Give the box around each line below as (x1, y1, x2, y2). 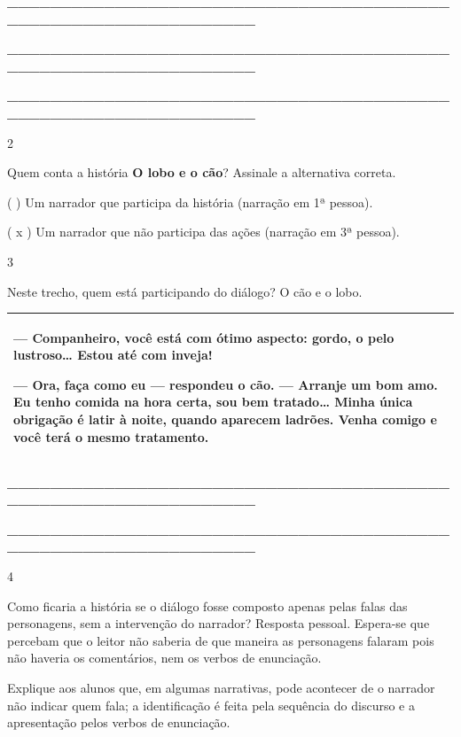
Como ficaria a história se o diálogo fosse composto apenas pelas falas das (7, 596, 408, 615)
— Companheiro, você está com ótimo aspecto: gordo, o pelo (13, 328, 395, 346)
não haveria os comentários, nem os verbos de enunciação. (7, 648, 322, 667)
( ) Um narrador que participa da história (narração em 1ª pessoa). (7, 192, 373, 211)
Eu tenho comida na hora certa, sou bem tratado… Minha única (13, 392, 413, 411)
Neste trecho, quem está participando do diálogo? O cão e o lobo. (7, 282, 363, 300)
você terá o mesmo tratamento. (13, 427, 209, 446)
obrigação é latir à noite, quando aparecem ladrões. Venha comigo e (13, 410, 437, 428)
